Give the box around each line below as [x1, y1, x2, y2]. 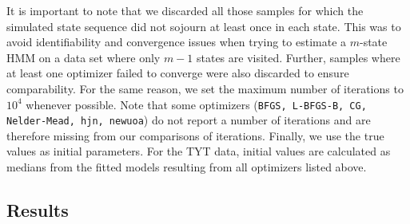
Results [6, 198, 69, 222]
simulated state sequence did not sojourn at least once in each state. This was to [6, 18, 401, 34]
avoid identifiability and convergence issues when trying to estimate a [6, 33, 347, 50]
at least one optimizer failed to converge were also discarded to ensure [6, 65, 349, 81]
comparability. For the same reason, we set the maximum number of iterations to [6, 80, 404, 96]
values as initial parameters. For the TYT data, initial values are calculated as [6, 143, 391, 159]
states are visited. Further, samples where [196, 49, 400, 65]
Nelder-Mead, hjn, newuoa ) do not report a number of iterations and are [6, 112, 371, 128]
